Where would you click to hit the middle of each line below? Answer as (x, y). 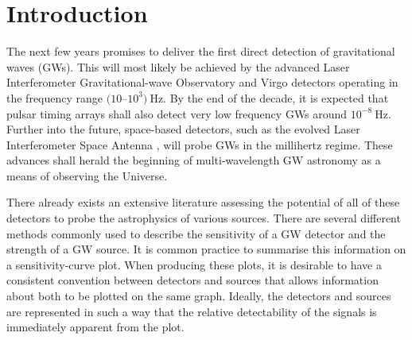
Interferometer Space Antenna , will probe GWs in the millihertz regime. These (200, 144)
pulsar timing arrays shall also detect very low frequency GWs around (177, 113)
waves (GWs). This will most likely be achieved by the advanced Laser (178, 66)
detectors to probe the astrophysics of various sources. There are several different (204, 218)
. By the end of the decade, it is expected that (276, 97)
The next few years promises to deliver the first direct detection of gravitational (201, 51)
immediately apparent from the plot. (95, 327)
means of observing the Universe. (87, 175)
